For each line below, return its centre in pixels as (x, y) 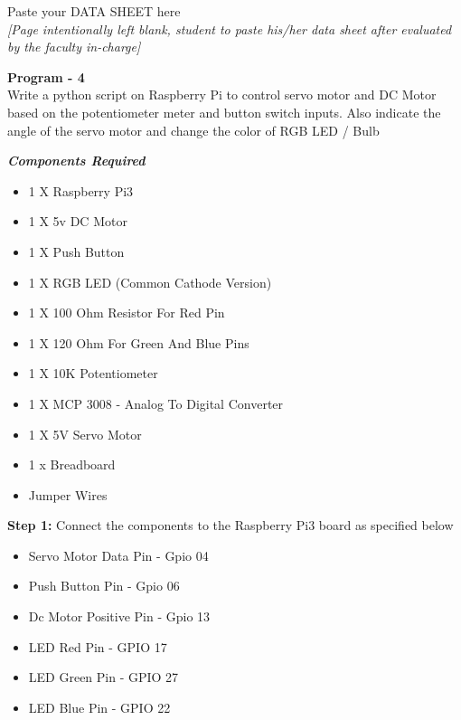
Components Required (76, 161)
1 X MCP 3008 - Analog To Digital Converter (156, 403)
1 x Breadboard (72, 464)
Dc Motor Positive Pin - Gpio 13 (119, 616)
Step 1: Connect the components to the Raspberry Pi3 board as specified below (230, 525)
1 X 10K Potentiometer (93, 373)
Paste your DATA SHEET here (94, 11)
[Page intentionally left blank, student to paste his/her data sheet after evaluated (230, 28)
